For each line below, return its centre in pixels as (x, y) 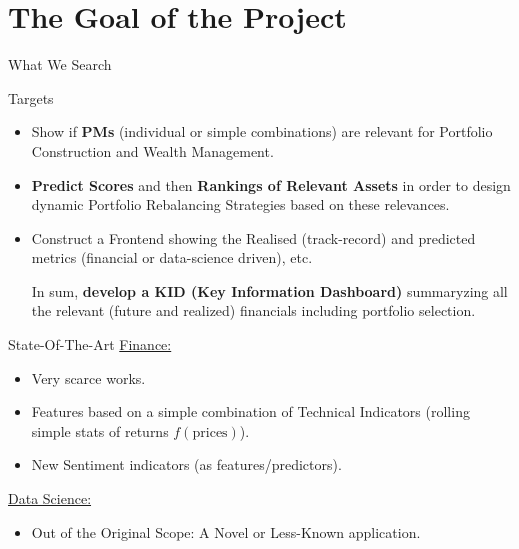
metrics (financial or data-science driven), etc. (172, 257)
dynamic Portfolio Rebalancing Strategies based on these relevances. (240, 204)
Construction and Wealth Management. (152, 150)
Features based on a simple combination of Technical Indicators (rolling (250, 411)
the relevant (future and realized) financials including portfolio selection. (253, 310)
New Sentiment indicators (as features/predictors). (186, 464)
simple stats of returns (100, 430)
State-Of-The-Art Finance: (90, 344)
